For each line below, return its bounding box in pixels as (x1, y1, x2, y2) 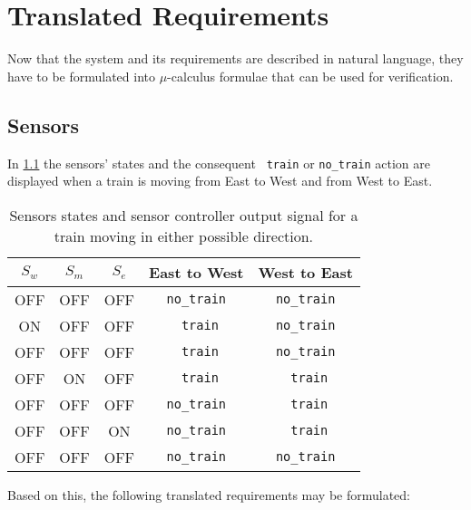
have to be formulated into (7, 66, 155, 85)
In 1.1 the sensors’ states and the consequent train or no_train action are (7, 153, 430, 172)
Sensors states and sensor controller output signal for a (9, 204, 358, 226)
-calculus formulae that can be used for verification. (167, 66, 454, 85)
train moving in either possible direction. (54, 225, 314, 246)
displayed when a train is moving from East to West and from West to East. (7, 171, 433, 190)
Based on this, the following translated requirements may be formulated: (7, 485, 410, 504)
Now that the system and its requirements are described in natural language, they (7, 49, 464, 68)
